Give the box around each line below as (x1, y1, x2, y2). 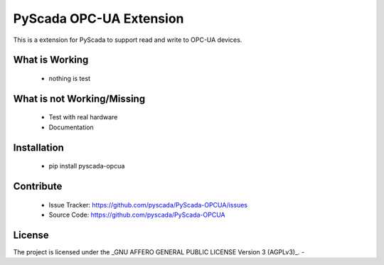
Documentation (48, 123, 94, 131)
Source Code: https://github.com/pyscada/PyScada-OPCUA (48, 210, 225, 219)
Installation (13, 141, 64, 153)
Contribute (13, 180, 63, 192)
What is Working (13, 54, 89, 66)
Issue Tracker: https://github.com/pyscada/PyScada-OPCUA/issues (48, 200, 248, 209)
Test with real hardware (48, 113, 118, 121)
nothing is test (48, 74, 91, 82)
